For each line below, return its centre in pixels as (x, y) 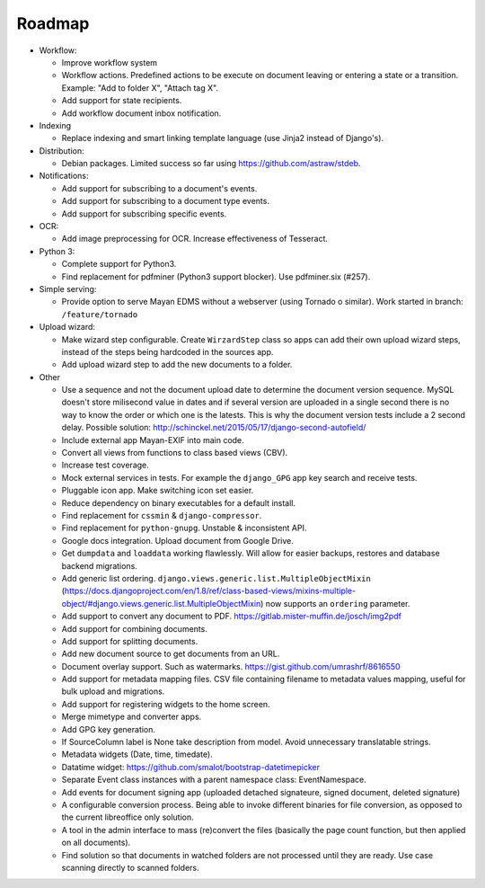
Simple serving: (68, 289)
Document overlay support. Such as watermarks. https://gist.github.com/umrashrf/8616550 (231, 666)
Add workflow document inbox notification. (141, 113)
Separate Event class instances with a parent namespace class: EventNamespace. (214, 780)
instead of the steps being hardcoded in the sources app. (168, 351)
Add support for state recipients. (122, 101)
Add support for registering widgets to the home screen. (166, 704)
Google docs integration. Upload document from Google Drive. (177, 540)
